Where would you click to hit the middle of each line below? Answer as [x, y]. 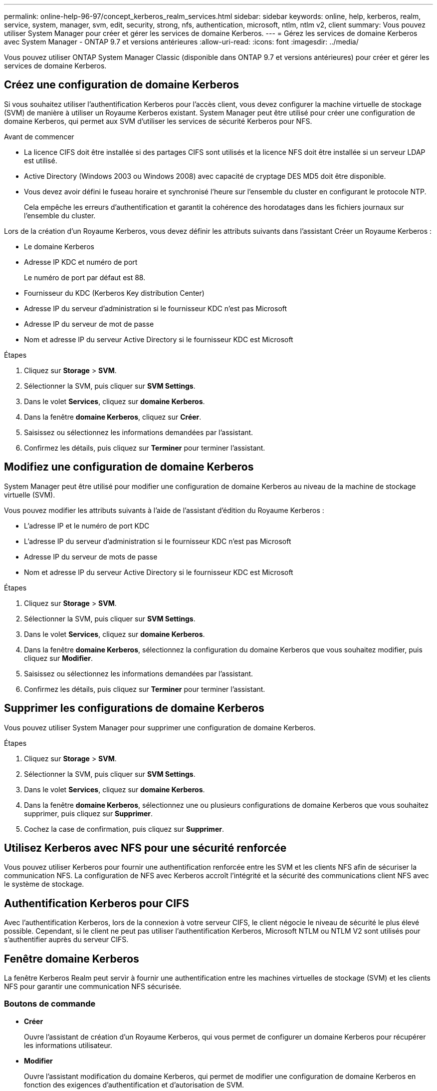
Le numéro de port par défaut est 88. [85, 277]
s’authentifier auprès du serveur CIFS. [66, 940]
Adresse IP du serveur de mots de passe [91, 556]
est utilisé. [41, 160]
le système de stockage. [44, 884]
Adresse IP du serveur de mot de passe [89, 324]
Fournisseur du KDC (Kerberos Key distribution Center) [114, 293]
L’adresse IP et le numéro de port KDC [87, 526]
